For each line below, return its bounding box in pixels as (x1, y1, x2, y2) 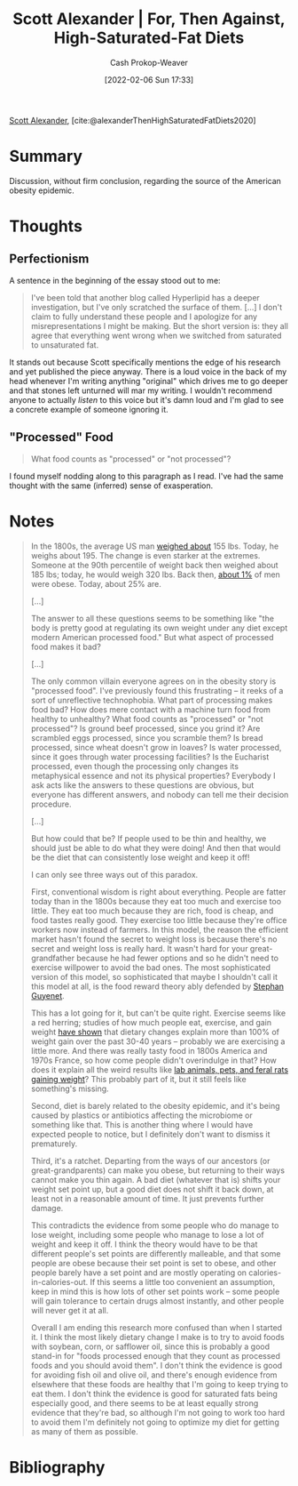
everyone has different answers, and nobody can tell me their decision (30, 789, 289, 799)
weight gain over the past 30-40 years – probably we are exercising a (30, 1036, 286, 1047)
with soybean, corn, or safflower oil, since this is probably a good (30, 1341, 271, 1352)
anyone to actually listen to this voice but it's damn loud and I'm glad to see (9, 394, 285, 405)
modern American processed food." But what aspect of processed (30, 631, 274, 642)
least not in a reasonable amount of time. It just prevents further (30, 1193, 264, 1204)
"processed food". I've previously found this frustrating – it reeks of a (30, 685, 284, 695)
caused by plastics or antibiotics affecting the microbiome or (30, 1110, 253, 1121)
